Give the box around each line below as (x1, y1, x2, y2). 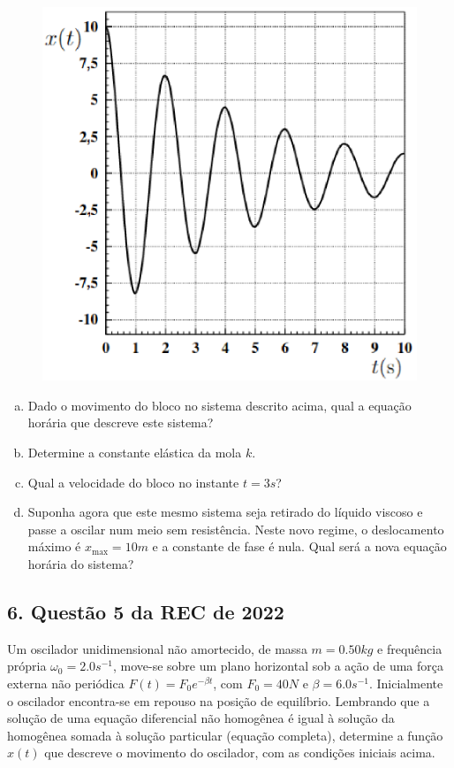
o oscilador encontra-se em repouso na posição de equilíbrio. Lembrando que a (7, 691, 430, 710)
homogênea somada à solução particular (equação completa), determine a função (7, 726, 443, 744)
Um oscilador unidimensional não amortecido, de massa (7, 639, 307, 657)
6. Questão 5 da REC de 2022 (7, 597, 284, 625)
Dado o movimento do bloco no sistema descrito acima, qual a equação (27, 396, 412, 414)
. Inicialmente (368, 673, 443, 692)
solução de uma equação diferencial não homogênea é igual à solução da (7, 709, 395, 727)
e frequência (377, 639, 443, 657)
